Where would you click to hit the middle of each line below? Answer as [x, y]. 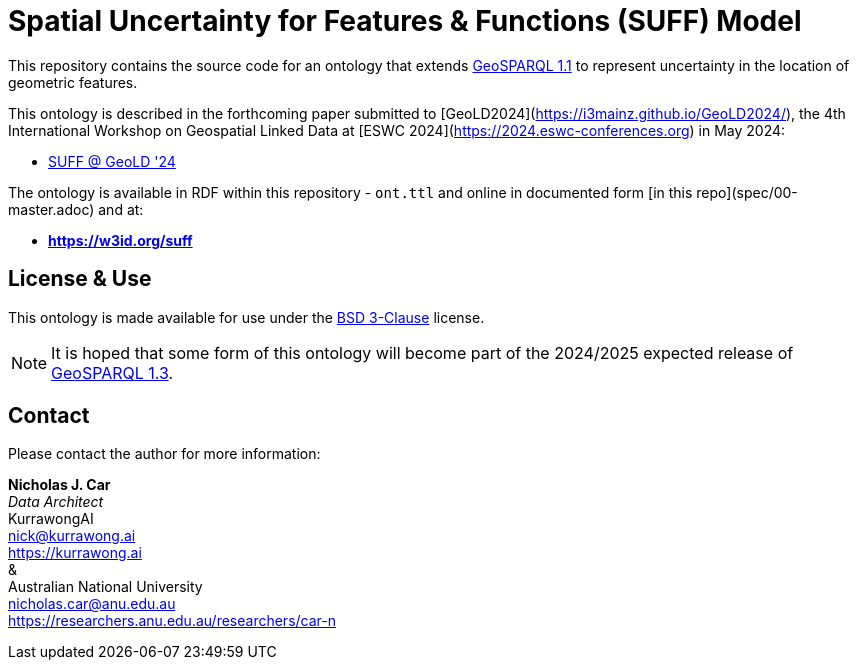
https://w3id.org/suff [120, 240]
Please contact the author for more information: [164, 454]
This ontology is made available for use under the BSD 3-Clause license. [246, 317]
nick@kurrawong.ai [72, 536]
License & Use [80, 279]
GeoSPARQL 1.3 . [112, 372]
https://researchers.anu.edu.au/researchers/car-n [172, 621]
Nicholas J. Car [59, 485]
